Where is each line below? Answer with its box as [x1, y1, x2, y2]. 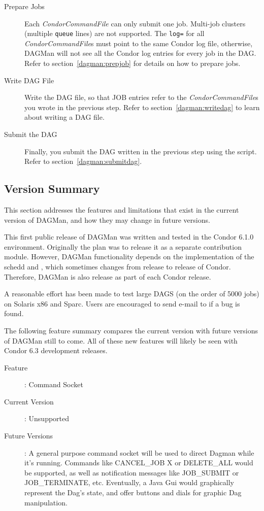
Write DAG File [4, 75, 54, 85]
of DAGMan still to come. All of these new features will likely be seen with [4, 335, 238, 346]
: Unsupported [24, 413, 70, 424]
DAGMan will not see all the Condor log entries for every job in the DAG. [24, 48, 256, 58]
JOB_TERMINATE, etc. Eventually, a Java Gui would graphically [24, 477, 234, 488]
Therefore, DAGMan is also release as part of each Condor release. [4, 271, 211, 282]
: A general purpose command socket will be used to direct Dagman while [24, 447, 254, 458]
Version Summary [4, 181, 100, 196]
